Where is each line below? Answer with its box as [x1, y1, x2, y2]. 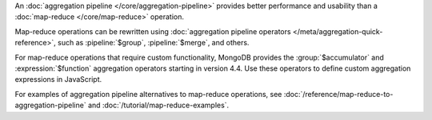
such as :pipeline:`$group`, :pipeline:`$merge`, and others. [57, 38, 250, 48]
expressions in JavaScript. [14, 75, 102, 84]
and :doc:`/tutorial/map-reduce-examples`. [88, 100, 230, 110]
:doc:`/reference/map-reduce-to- [283, 89, 394, 99]
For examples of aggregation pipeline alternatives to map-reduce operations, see [14, 89, 282, 99]
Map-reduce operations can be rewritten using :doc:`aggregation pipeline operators [14, 26, 291, 36]
